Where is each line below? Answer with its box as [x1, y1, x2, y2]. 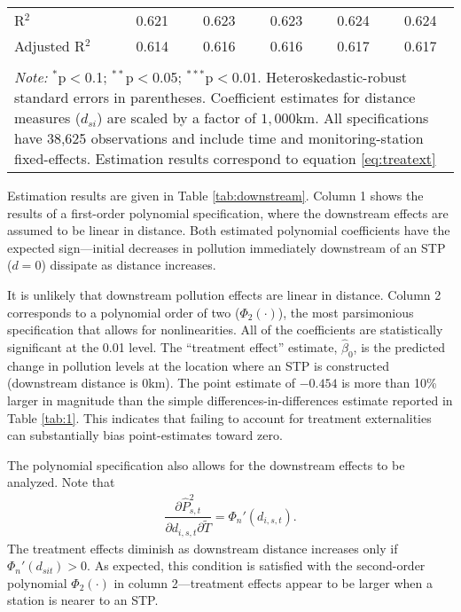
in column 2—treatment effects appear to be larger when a [113, 573, 433, 592]
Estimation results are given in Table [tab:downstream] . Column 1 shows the [7, 186, 424, 204]
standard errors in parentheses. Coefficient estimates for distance [14, 87, 416, 107]
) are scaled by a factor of [97, 107, 256, 128]
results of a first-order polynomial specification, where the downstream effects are [7, 203, 449, 222]
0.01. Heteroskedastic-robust [231, 67, 408, 87]
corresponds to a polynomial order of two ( [7, 302, 240, 321]
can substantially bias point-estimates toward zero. [7, 426, 283, 444]
